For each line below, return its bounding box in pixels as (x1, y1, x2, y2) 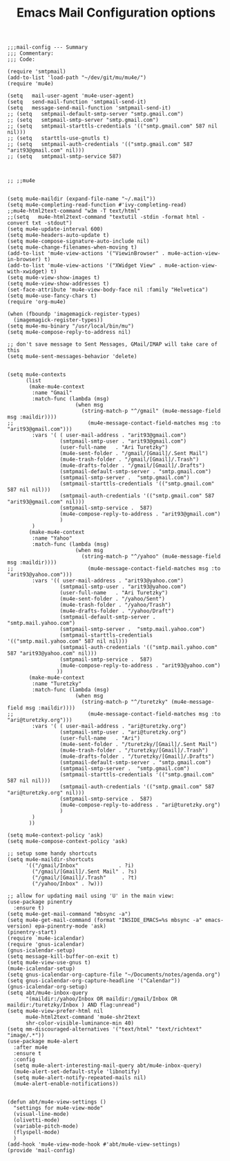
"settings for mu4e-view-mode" (13, 1105, 104, 1112)
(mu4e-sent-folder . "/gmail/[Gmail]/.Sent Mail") (59, 450, 209, 457)
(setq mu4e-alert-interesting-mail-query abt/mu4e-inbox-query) (13, 1062, 202, 1070)
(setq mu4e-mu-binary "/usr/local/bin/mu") (7, 323, 135, 330)
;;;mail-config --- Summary (7, 44, 88, 51)
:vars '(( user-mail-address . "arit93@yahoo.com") (32, 577, 184, 585)
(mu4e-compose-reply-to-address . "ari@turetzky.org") (59, 801, 221, 808)
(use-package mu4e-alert (7, 1038, 79, 1045)
